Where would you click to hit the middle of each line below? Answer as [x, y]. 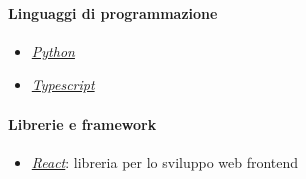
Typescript [63, 84]
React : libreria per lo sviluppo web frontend [165, 161]
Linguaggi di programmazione [113, 12]
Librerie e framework [82, 123]
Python [53, 50]
